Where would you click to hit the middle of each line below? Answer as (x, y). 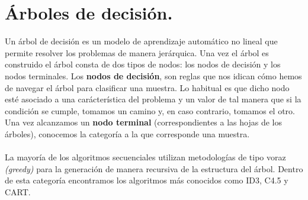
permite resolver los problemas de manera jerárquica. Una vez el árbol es (137, 52)
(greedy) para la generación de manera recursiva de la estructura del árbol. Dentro (154, 168)
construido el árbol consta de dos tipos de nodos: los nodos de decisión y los (143, 64)
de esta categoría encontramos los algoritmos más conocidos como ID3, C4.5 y (147, 180)
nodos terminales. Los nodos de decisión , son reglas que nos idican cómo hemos (153, 75)
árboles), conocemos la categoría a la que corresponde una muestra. (127, 133)
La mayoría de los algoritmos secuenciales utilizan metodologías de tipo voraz (145, 157)
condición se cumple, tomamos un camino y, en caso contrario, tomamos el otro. (150, 110)
